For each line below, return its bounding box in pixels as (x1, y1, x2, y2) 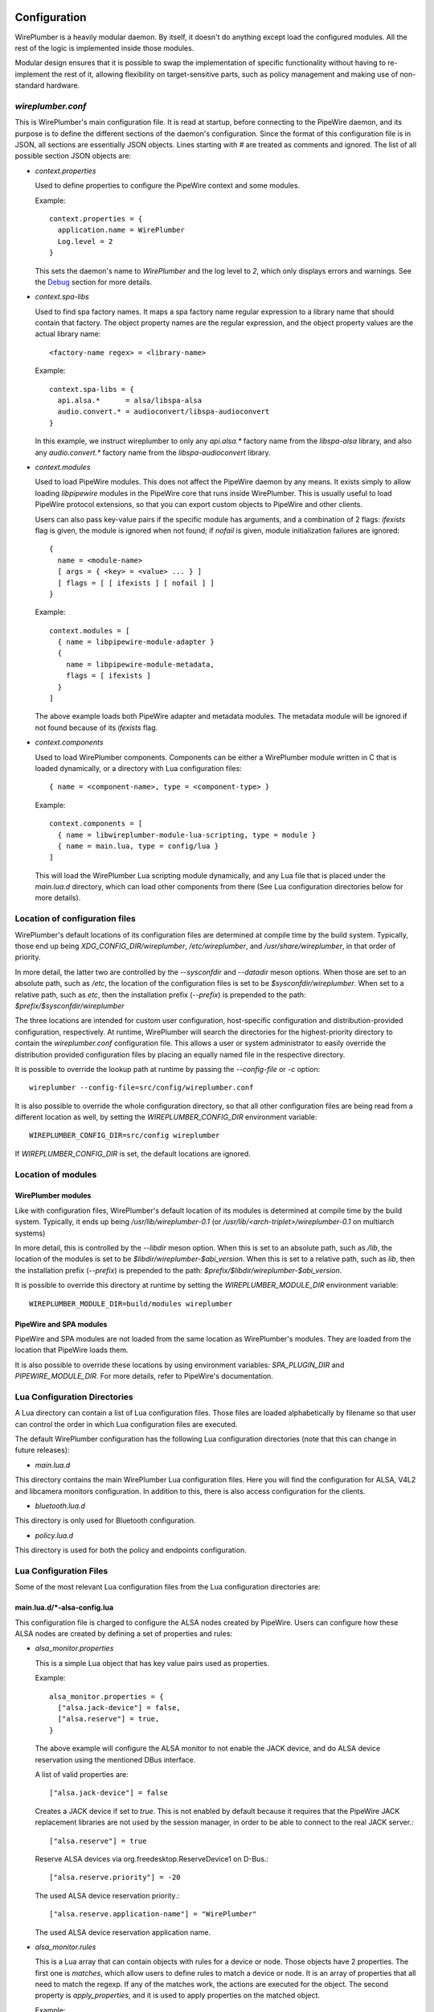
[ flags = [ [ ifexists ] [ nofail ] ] (57, 578, 215, 588)
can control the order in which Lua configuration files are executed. (14, 1419, 238, 1429)
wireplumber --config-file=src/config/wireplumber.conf (29, 1083, 254, 1092)
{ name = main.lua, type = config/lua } (57, 841, 219, 851)
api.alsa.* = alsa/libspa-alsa (57, 396, 203, 406)
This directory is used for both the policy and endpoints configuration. (14, 1545, 247, 1555)
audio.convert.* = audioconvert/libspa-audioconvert (57, 407, 270, 416)
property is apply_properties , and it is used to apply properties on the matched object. (35, 1990, 321, 2000)
